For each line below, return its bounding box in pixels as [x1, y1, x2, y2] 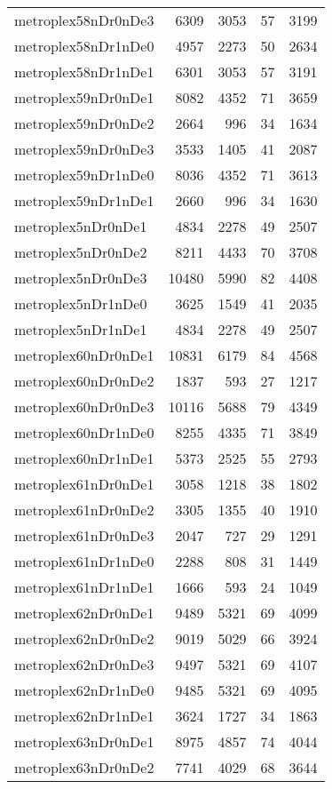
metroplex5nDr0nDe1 [14, 216, 147, 236]
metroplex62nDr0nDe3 [14, 654, 154, 674]
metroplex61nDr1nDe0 [14, 551, 154, 571]
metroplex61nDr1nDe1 [14, 577, 154, 597]
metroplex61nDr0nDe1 [14, 474, 154, 494]
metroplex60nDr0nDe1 [14, 345, 154, 365]
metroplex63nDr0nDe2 [14, 757, 154, 777]
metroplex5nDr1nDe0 [14, 293, 147, 314]
